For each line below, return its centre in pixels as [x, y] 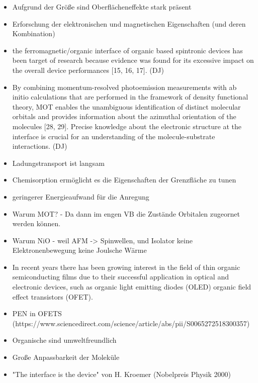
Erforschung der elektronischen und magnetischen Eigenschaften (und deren [129, 23]
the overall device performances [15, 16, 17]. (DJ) [88, 70]
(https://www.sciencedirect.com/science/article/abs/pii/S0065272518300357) [131, 323]
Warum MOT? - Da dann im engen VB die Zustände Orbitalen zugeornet [126, 213]
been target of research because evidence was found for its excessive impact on [133, 60]
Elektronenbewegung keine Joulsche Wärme [79, 250]
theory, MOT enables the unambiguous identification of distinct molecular [126, 106]
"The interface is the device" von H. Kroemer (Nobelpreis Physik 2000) [121, 374]
